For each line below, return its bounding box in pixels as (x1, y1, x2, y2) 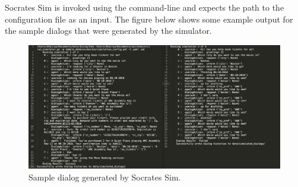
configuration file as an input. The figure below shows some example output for (5, 12, 293, 25)
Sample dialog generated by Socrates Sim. (28, 170, 181, 183)
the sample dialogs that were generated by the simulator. (5, 24, 212, 37)
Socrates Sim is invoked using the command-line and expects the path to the (5, 1, 284, 13)
